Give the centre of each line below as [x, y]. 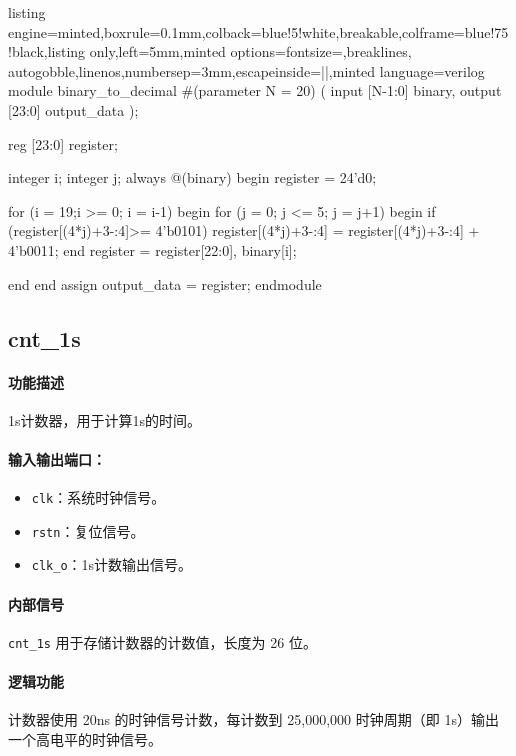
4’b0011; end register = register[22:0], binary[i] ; [152, 249]
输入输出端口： [57, 458]
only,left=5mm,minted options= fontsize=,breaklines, [250, 51]
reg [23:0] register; [63, 143]
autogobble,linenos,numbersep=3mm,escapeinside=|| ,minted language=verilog [246, 70]
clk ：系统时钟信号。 [98, 497]
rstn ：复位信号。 [88, 530]
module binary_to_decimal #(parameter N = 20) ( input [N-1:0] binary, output [255, 90]
